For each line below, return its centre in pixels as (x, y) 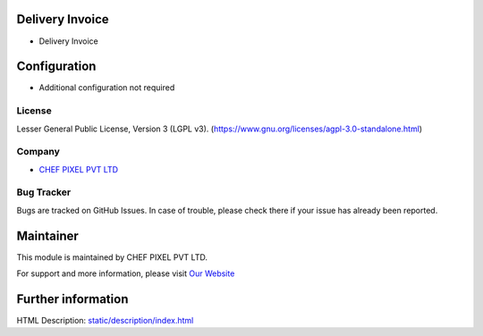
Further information (72, 299)
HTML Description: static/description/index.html (105, 321)
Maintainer (48, 235)
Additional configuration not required (107, 88)
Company (38, 152)
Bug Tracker (44, 192)
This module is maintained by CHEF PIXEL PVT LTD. (112, 257)
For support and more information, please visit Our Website (126, 273)
